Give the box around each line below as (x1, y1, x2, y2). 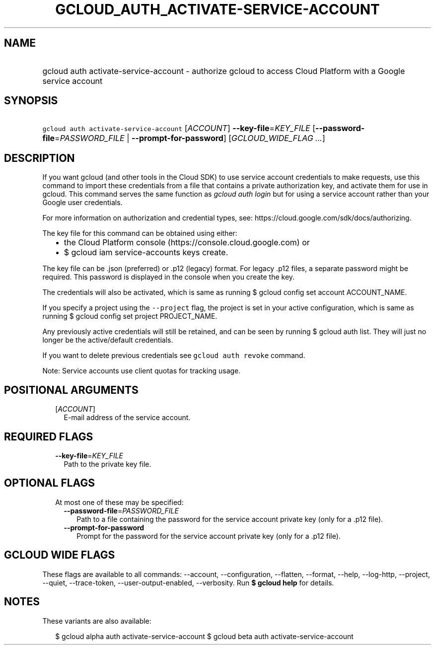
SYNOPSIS (4, 94, 58, 107)
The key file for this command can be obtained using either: (42, 229, 237, 238)
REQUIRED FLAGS (4, 430, 93, 443)
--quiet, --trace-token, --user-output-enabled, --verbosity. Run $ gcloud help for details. (42, 578, 334, 587)
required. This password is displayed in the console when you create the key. (42, 273, 295, 282)
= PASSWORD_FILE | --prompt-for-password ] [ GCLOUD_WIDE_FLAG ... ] (55, 133, 325, 144)
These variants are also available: (42, 616, 151, 625)
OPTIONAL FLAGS (4, 477, 95, 490)
